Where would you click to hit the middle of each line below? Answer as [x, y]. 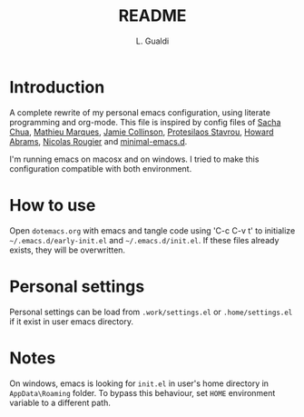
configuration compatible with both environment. [101, 168]
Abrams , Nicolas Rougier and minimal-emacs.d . [98, 141]
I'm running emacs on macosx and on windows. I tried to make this [134, 159]
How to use [53, 205]
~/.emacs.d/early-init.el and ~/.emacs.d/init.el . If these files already [144, 240]
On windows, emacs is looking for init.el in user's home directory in [139, 383]
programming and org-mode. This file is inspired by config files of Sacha [145, 122]
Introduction [57, 87]
